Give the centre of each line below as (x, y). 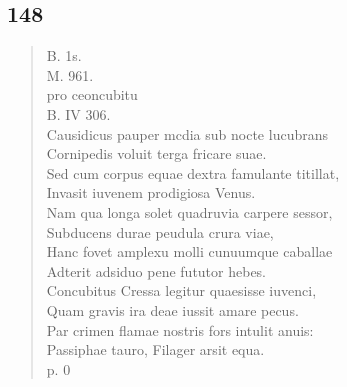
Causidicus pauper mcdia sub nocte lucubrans (187, 133)
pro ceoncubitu (92, 94)
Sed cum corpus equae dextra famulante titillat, (193, 172)
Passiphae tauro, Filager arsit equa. (155, 349)
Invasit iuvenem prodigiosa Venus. (151, 192)
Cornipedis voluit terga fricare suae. (156, 153)
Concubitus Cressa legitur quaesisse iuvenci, (181, 290)
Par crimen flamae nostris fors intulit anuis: (180, 329)
